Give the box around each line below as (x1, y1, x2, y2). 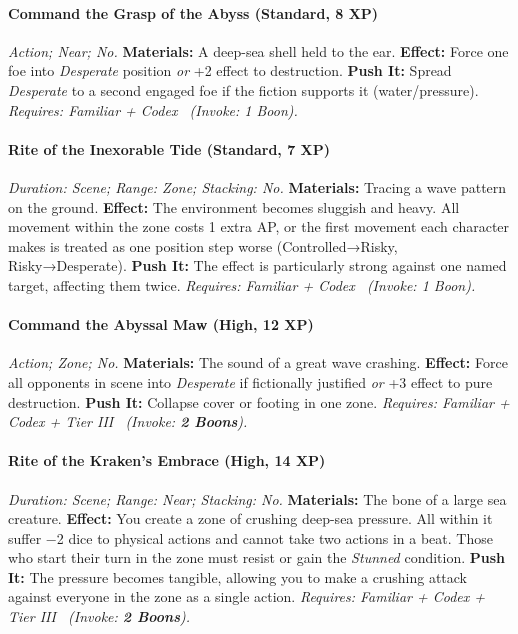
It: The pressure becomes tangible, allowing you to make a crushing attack (8, 566, 467, 587)
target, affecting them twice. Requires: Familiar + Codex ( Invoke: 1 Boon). (8, 274, 476, 295)
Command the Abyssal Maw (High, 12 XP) (8, 314, 314, 335)
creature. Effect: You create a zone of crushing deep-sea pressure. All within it (8, 508, 493, 529)
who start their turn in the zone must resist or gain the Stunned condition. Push (8, 547, 506, 568)
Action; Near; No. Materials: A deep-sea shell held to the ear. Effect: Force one (8, 40, 509, 61)
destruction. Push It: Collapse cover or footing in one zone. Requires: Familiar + (8, 391, 510, 412)
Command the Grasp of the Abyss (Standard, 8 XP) (8, 2, 379, 23)
